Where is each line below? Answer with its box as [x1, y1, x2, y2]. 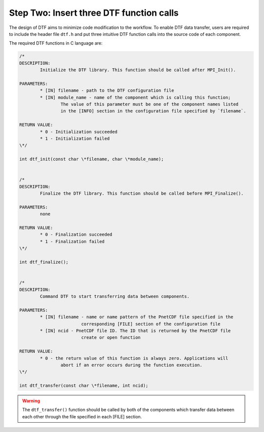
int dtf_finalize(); [19, 259, 68, 265]
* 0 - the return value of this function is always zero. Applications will [40, 356, 228, 361]
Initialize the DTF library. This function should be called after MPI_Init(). [40, 67, 236, 73]
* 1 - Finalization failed [40, 238, 105, 244]
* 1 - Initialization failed [40, 136, 110, 141]
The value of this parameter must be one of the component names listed [60, 102, 239, 107]
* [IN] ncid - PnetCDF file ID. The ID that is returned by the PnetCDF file [40, 328, 231, 333]
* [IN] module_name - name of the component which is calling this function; [40, 95, 231, 100]
